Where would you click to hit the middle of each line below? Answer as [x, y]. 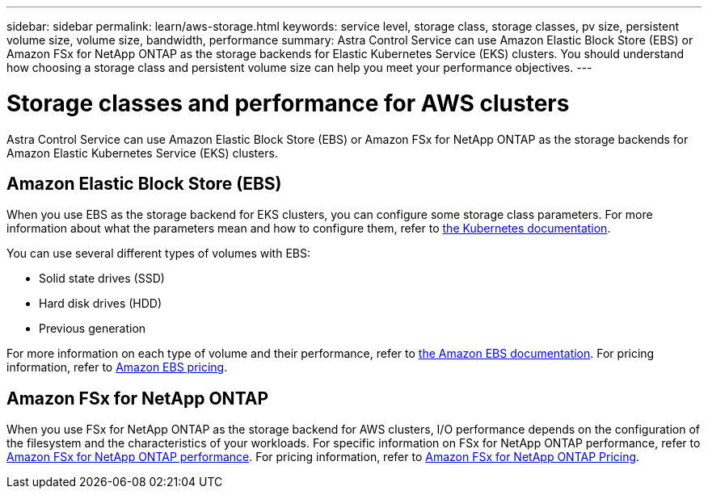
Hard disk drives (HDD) [101, 304]
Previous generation [93, 329]
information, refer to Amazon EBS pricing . [117, 367]
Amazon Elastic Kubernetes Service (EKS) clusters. [142, 153]
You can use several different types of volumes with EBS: [158, 254]
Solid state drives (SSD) [102, 279]
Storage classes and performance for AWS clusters [288, 103]
